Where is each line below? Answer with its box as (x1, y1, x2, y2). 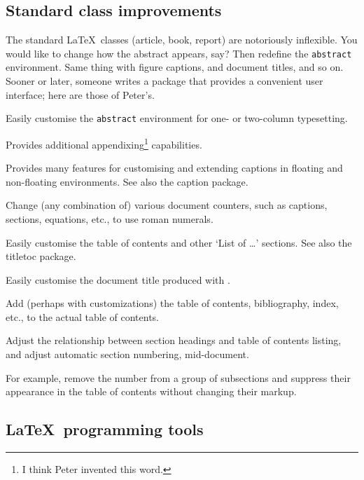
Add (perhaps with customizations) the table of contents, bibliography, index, (6, 296, 339, 310)
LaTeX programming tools (6, 418, 204, 440)
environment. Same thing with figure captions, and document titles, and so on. (6, 60, 344, 74)
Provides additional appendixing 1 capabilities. (6, 135, 202, 151)
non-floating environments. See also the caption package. (6, 174, 248, 188)
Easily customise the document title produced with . (6, 272, 230, 287)
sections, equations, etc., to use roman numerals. (6, 211, 213, 226)
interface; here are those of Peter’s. (6, 87, 155, 102)
